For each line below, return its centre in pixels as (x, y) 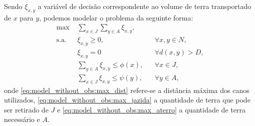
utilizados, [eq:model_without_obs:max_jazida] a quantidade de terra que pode (127, 100)
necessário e (22, 119)
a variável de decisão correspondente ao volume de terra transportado (145, 6)
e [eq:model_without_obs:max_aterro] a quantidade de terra (151, 109)
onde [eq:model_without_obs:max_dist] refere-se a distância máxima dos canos (127, 90)
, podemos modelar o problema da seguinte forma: (116, 17)
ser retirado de (26, 109)
